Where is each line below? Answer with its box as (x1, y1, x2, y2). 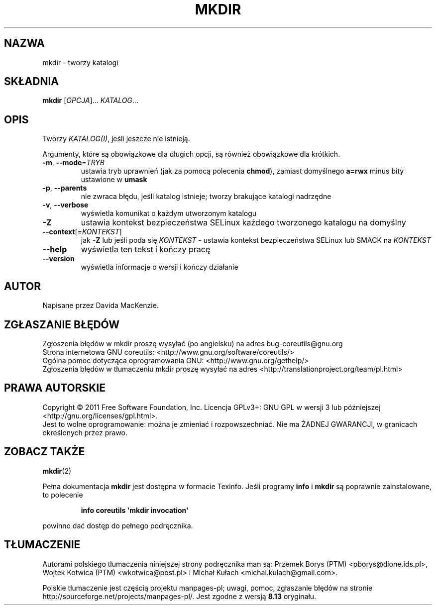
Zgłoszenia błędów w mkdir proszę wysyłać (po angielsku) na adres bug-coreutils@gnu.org (42, 339, 343, 348)
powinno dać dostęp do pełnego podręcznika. (42, 521, 193, 530)
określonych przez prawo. (42, 428, 128, 437)
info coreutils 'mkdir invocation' (81, 506, 189, 514)
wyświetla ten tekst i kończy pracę (81, 244, 211, 255)
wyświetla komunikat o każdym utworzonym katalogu (81, 209, 257, 218)
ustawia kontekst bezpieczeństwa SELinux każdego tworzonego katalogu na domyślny (81, 217, 406, 228)
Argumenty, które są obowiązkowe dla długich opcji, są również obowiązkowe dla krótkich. (42, 150, 340, 159)
